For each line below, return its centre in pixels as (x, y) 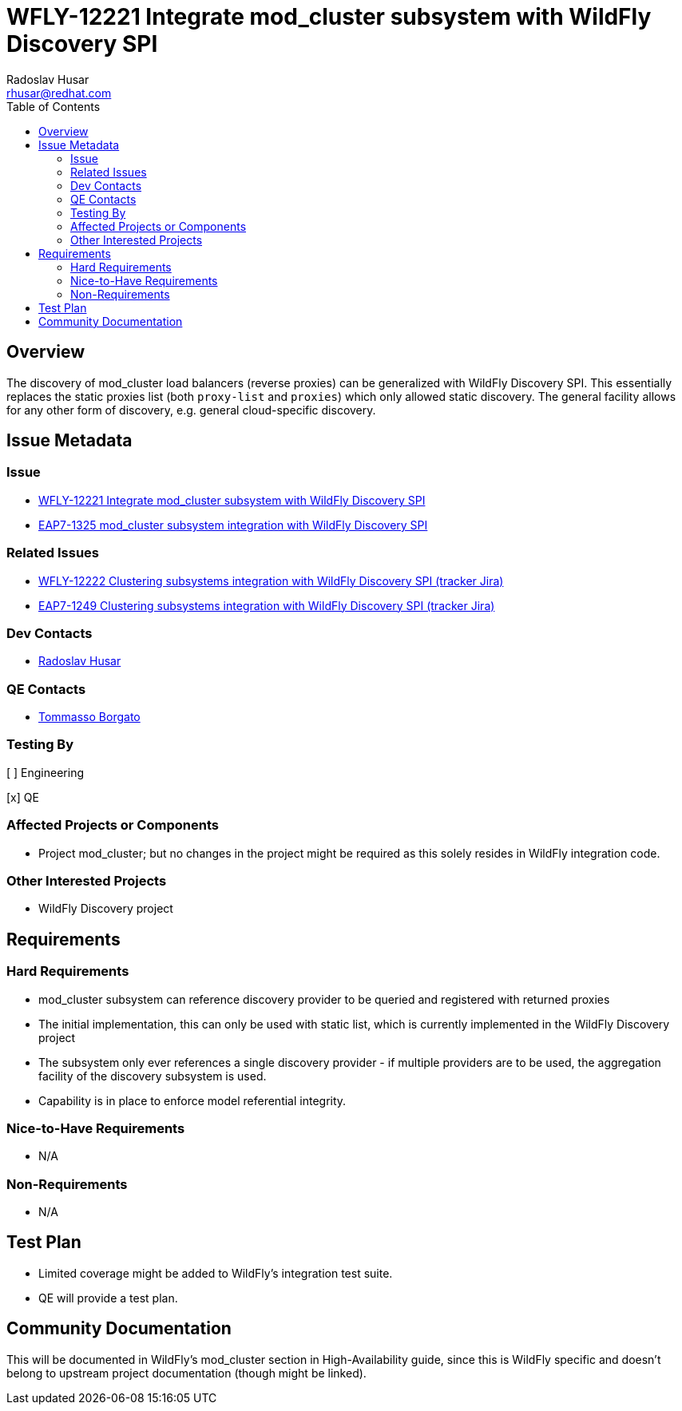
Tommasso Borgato (89, 717)
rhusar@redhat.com (59, 93)
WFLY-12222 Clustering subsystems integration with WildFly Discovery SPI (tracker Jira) (271, 581)
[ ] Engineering (46, 772)
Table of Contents (54, 106)
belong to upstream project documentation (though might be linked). (186, 1373)
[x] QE (23, 797)
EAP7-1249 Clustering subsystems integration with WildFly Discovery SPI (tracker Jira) (267, 605)
